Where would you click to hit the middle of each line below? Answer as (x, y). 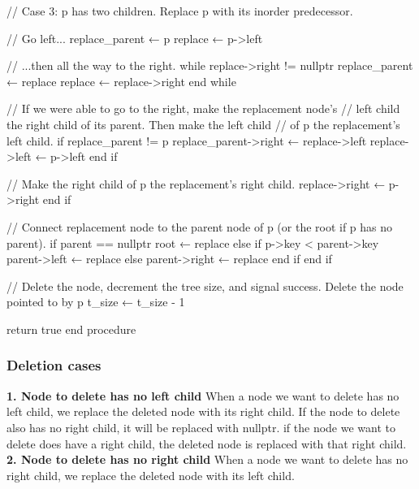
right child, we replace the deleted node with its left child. (151, 475)
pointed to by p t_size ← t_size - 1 (96, 302)
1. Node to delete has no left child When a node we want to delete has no (203, 395)
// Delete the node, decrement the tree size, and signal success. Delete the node (205, 286)
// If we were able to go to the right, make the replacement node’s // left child (203, 108)
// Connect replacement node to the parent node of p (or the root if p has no (200, 226)
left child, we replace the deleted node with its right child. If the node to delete (203, 411)
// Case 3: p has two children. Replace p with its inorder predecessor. (180, 11)
